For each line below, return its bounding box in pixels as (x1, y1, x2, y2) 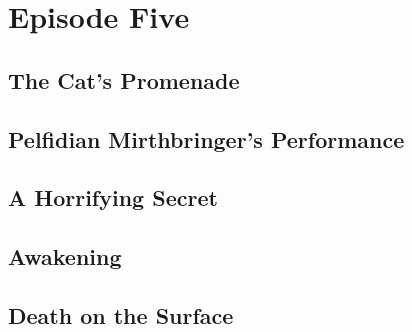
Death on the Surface (8, 299, 234, 330)
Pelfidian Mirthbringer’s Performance (8, 123, 405, 154)
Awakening (8, 241, 122, 272)
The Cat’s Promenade (8, 64, 240, 95)
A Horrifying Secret (8, 182, 218, 213)
